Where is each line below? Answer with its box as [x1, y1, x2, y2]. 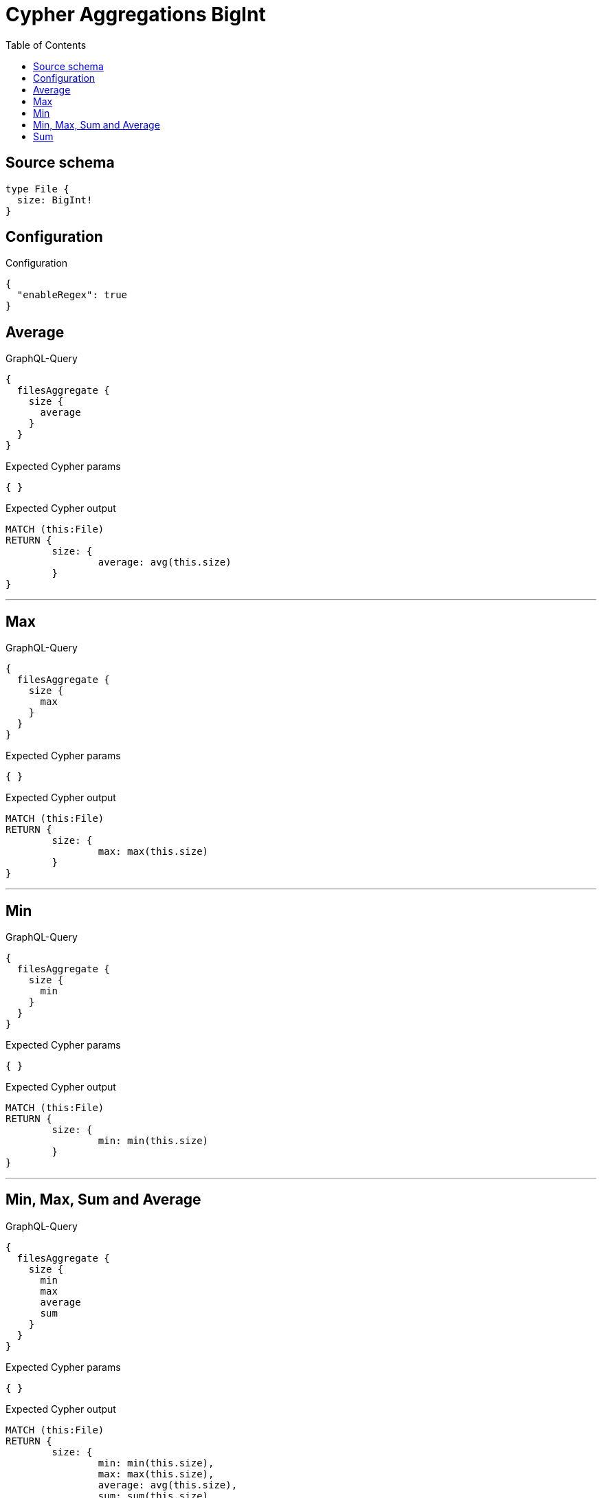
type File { [5, 183, 69, 194]
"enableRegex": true [16, 289, 128, 301]
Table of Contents [5, 38, 87, 51]
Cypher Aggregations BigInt [5, 3, 266, 26]
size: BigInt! [16, 194, 93, 205]
